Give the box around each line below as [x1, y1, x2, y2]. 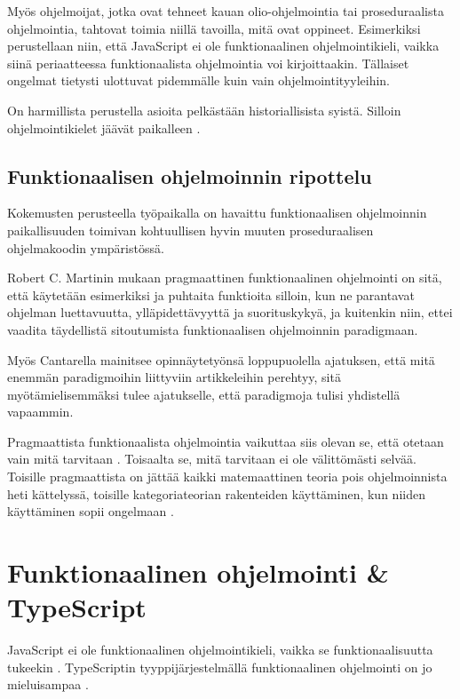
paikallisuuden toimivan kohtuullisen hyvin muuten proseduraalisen [7, 220, 374, 239]
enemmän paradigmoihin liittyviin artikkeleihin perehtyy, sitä [7, 368, 341, 386]
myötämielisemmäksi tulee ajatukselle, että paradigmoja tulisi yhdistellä [7, 385, 401, 403]
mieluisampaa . [7, 675, 89, 694]
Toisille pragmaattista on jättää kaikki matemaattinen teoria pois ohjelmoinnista [7, 467, 448, 486]
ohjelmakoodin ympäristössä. [7, 238, 164, 257]
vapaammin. [7, 402, 74, 421]
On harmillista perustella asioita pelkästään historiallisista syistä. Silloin [7, 100, 401, 119]
